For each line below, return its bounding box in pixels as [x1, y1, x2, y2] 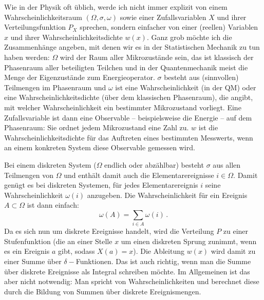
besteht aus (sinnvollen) [164, 72, 239, 83]
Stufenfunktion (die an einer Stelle [4, 235, 112, 246]
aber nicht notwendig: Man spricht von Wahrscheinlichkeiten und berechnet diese [4, 276, 259, 287]
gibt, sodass [58, 246, 95, 256]
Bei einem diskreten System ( [4, 159, 97, 170]
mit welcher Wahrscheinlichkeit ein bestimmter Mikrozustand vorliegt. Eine [4, 102, 241, 112]
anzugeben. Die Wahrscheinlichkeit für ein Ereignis [87, 189, 248, 200]
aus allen [213, 159, 241, 170]
